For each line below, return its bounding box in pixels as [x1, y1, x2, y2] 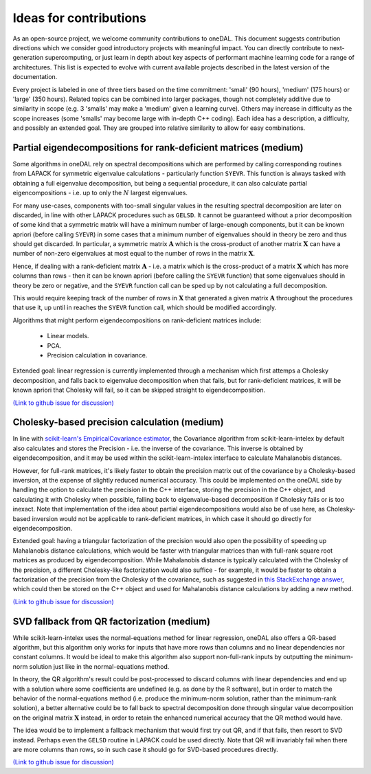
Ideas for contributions [12, 10, 147, 25]
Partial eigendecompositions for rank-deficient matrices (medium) [12, 142, 304, 153]
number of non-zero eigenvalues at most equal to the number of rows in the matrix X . [12, 250, 256, 258]
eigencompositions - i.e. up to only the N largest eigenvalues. [12, 189, 188, 197]
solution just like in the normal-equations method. [29, 662, 170, 670]
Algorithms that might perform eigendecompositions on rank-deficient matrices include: [12, 316, 262, 324]
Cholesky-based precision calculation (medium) [12, 417, 224, 428]
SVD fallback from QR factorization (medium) [12, 615, 211, 627]
